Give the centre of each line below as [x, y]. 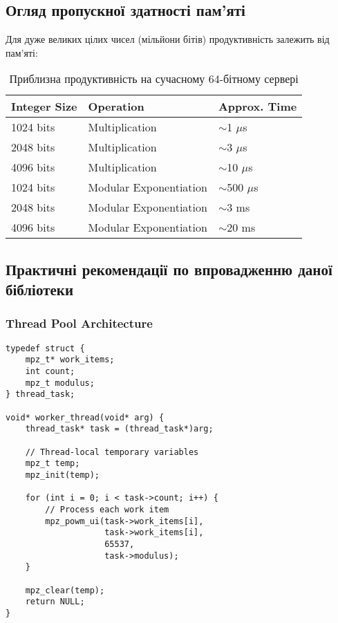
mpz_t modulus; [60, 383]
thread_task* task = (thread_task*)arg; [119, 429]
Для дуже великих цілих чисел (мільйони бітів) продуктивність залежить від [168, 39]
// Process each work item [107, 509]
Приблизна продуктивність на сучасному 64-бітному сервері [154, 79]
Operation [116, 106]
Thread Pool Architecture [79, 323]
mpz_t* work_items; [70, 360]
